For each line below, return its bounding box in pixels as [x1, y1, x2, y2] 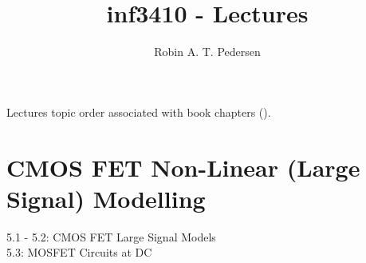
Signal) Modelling [6, 181, 206, 214]
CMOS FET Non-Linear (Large [6, 150, 360, 183]
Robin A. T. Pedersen [154, 43, 261, 60]
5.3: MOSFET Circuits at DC [6, 244, 152, 261]
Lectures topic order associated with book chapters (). [6, 103, 271, 120]
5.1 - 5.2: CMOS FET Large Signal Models [6, 228, 216, 245]
